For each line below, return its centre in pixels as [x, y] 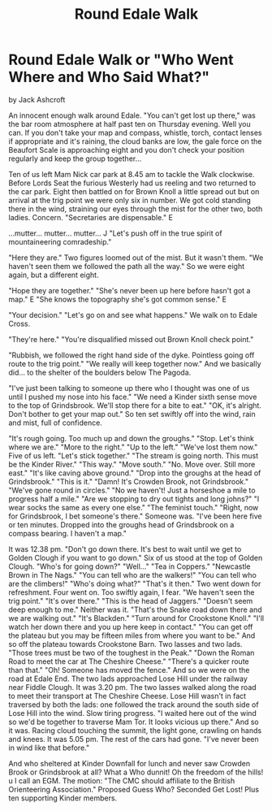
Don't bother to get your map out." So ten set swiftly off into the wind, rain [132, 414]
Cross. [19, 323]
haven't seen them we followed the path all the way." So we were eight [127, 266]
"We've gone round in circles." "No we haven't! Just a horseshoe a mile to [132, 490]
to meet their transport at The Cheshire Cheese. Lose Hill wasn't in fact [127, 696]
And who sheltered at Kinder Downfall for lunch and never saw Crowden [129, 763]
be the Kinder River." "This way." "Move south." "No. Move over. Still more [132, 464]
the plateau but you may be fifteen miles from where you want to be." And [132, 635]
